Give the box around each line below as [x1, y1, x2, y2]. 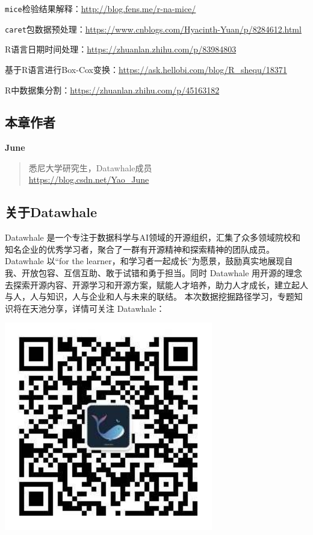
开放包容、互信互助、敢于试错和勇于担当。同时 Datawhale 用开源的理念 [21, 267, 303, 279]
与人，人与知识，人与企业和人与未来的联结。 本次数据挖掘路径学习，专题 [5, 290, 294, 303]
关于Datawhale [5, 203, 98, 221]
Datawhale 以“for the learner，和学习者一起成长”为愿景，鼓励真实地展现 [5, 255, 285, 267]
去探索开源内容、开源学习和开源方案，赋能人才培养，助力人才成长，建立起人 [5, 278, 308, 291]
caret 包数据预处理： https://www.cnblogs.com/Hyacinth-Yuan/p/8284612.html [5, 22, 302, 35]
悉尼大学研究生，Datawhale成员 [28, 161, 152, 174]
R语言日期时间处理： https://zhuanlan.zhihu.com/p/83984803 [5, 43, 237, 55]
